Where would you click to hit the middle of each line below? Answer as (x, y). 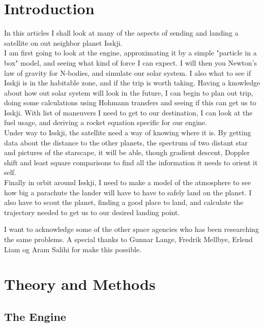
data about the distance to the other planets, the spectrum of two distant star (126, 142)
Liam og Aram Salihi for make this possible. (73, 249)
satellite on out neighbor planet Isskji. (63, 42)
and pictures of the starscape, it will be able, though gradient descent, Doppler (127, 152)
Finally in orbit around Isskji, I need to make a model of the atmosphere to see (128, 182)
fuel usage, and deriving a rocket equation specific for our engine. (106, 122)
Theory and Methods (80, 284)
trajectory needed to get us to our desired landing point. (92, 212)
